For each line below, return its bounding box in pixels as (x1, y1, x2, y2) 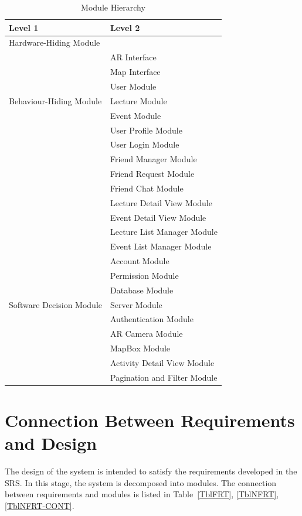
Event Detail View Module (110, 211, 206, 223)
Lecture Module (110, 94, 167, 107)
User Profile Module (110, 124, 182, 136)
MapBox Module (110, 342, 171, 354)
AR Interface (110, 51, 157, 63)
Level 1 (9, 21, 39, 33)
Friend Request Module (110, 168, 195, 180)
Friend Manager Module (110, 153, 197, 165)
